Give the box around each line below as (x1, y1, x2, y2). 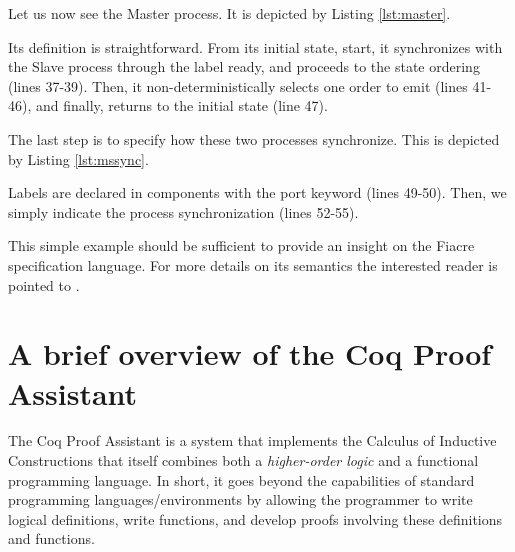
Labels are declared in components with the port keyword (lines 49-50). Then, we (8, 182, 507, 203)
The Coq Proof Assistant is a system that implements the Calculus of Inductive (8, 430, 497, 451)
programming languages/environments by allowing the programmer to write (8, 489, 473, 510)
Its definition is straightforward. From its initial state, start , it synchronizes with (8, 36, 503, 57)
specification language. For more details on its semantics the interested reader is (8, 254, 498, 275)
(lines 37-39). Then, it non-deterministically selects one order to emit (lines (8, 75, 468, 96)
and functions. (8, 528, 95, 549)
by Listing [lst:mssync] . (8, 148, 149, 169)
